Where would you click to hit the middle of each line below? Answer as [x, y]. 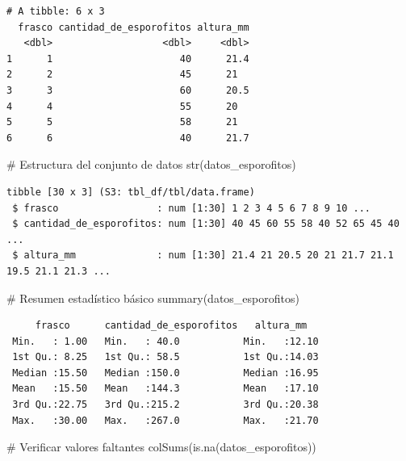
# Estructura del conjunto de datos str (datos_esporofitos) [151, 164]
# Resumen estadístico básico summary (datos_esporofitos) [153, 298]
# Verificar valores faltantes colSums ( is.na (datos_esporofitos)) [161, 447]
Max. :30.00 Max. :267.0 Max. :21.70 [165, 420]
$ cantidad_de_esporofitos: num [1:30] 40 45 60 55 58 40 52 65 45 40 [206, 224]
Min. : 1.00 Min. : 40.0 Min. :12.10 [165, 341]
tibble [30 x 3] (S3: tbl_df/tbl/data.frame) [131, 192]
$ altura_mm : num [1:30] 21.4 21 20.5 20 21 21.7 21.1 [203, 256]
